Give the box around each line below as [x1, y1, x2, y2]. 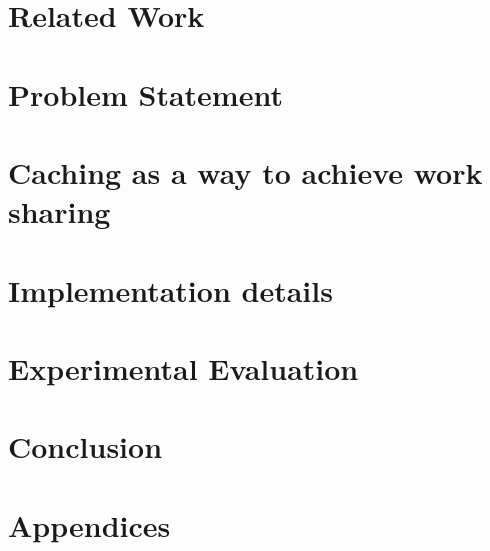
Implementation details [8, 269, 333, 310]
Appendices [8, 504, 171, 545]
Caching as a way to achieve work [8, 151, 483, 192]
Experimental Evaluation [8, 347, 359, 388]
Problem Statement [8, 73, 283, 114]
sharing [8, 191, 111, 232]
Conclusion [8, 426, 163, 467]
